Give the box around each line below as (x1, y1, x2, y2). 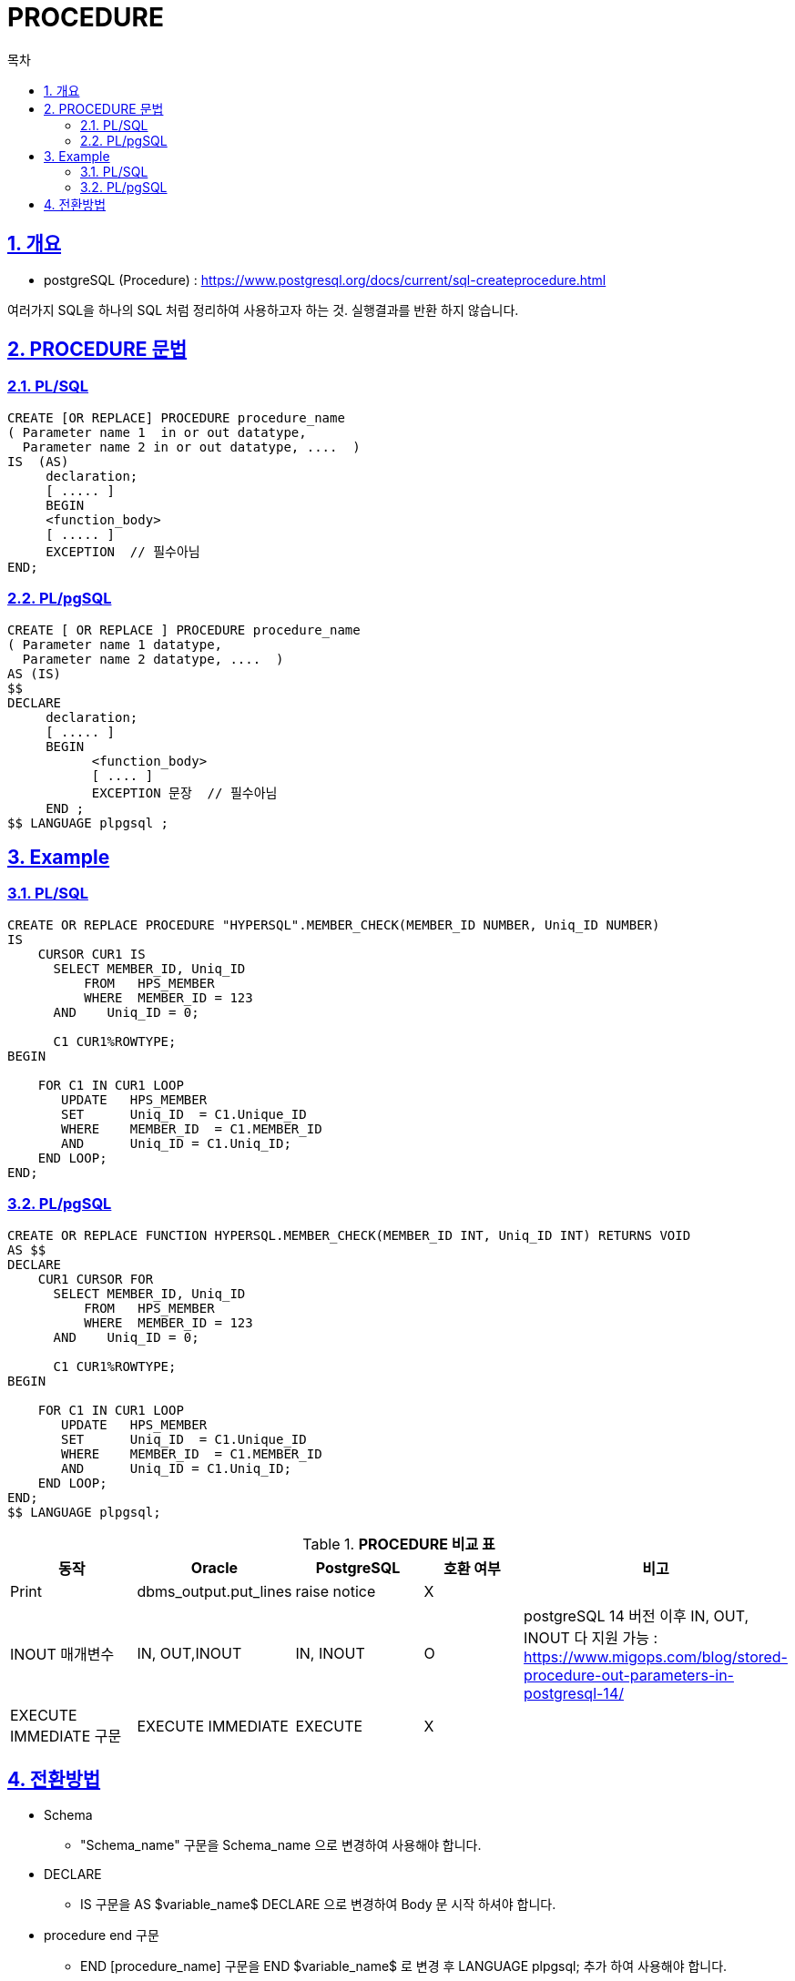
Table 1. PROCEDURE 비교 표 (302, 1534, 495, 1553)
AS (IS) (7, 665, 62, 681)
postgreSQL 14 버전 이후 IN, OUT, (524, 1606, 749, 1625)
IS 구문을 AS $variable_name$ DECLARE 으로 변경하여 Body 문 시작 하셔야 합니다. (80, 1896, 556, 1913)
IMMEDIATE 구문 (10, 1726, 122, 1745)
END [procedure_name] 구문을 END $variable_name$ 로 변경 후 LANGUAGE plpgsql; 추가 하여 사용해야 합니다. (80, 1958, 728, 1975)
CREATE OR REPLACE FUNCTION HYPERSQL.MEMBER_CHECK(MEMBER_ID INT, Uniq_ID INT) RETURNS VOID (7, 1227, 691, 1243)
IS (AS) (7, 453, 69, 469)
